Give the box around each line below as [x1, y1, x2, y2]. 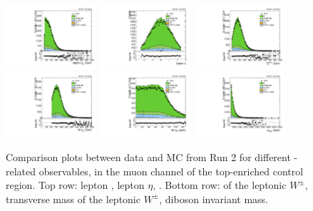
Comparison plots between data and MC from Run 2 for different [6, 149, 291, 164]
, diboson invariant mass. [159, 191, 268, 206]
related [6, 163, 36, 178]
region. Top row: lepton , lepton [6, 177, 145, 192]
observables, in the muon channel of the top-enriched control [39, 163, 304, 178]
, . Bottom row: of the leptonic [153, 177, 287, 192]
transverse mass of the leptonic [6, 191, 140, 206]
